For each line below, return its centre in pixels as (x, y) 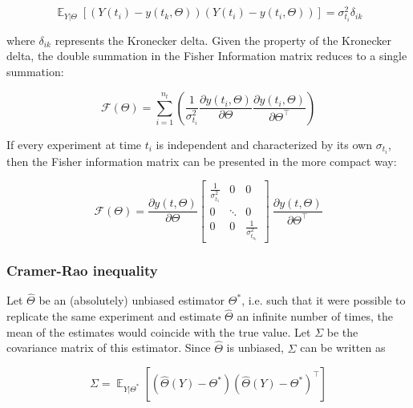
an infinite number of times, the (315, 316)
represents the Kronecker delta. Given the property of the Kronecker (223, 40)
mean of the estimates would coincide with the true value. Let (159, 331)
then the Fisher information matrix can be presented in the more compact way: (202, 161)
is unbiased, (255, 347)
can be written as (343, 347)
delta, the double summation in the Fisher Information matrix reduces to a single (207, 56)
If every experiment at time (74, 144)
